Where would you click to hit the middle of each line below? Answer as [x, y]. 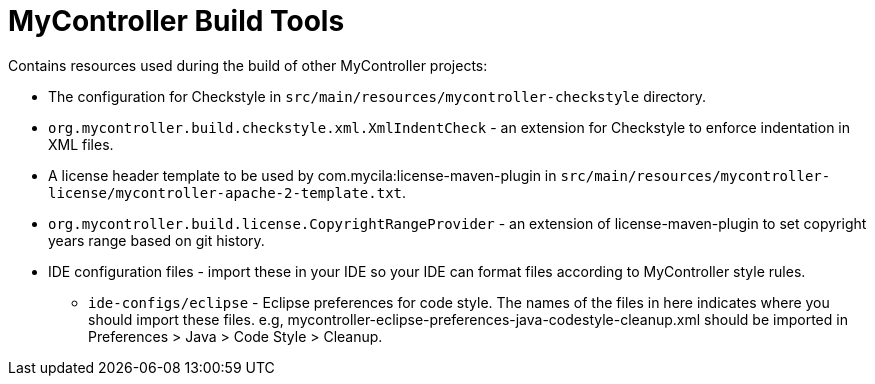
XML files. [81, 144]
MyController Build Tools [176, 21]
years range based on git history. [156, 240]
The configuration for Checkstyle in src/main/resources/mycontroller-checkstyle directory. [377, 96]
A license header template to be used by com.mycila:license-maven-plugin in [302, 175]
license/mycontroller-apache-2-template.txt [225, 192]
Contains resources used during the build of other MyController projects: [248, 65]
